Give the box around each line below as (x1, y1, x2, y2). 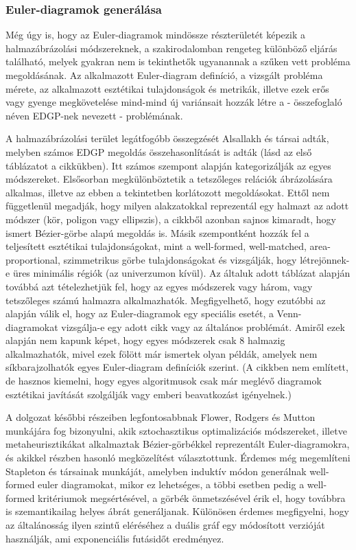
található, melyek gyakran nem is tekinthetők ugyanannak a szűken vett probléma (5, 54, 351, 69)
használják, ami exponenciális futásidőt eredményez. (5, 531, 224, 545)
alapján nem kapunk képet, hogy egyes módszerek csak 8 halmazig (5, 333, 285, 347)
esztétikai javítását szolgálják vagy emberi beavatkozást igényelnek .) (5, 387, 292, 401)
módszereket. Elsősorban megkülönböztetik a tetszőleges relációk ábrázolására (5, 172, 333, 186)
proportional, (5, 252, 60, 266)
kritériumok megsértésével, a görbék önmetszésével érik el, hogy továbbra (38, 490, 346, 505)
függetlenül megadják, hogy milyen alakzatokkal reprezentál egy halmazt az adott (5, 198, 349, 213)
